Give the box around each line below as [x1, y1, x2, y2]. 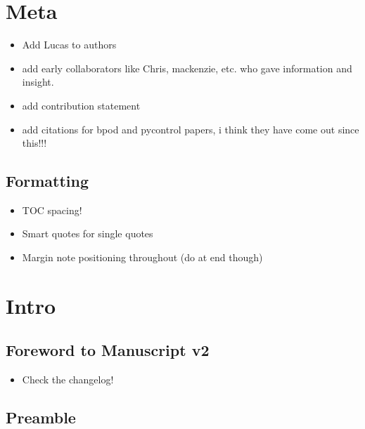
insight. [22, 74, 54, 89]
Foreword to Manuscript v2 [6, 339, 210, 361]
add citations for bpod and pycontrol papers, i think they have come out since [22, 121, 359, 136]
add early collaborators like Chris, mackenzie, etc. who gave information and [22, 60, 352, 75]
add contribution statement [22, 98, 141, 112]
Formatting [6, 170, 89, 192]
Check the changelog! [22, 372, 114, 387]
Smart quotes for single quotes [22, 226, 153, 241]
